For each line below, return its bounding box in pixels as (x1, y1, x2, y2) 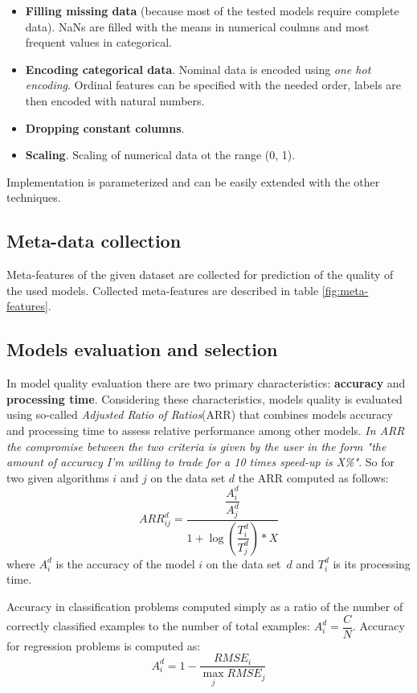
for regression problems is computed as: (6, 637, 201, 654)
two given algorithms (6, 469, 109, 486)
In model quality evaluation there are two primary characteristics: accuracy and (6, 375, 406, 392)
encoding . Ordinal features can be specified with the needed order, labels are (25, 76, 402, 93)
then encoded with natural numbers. (25, 92, 205, 109)
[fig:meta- (321, 281, 369, 298)
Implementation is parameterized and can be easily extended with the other (6, 173, 380, 190)
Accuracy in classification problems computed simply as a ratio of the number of (6, 597, 403, 614)
